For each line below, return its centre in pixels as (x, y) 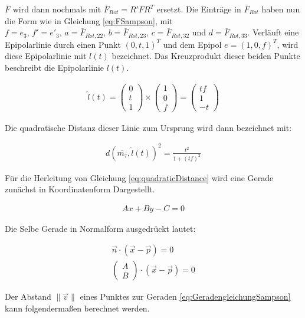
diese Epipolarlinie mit (46, 56)
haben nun (281, 9)
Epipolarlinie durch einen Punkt (63, 44)
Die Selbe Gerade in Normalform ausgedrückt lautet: (100, 228)
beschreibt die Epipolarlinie (54, 67)
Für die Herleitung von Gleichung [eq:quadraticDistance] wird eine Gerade (139, 177)
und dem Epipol (192, 44)
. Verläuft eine (273, 32)
